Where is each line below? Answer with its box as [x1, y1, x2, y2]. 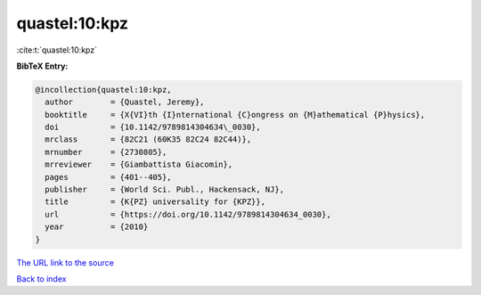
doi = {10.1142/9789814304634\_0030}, [45, 122, 262, 133]
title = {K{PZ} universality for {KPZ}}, [45, 197, 266, 207]
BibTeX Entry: [16, 61, 69, 71]
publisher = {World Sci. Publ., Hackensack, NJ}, [45, 184, 285, 195]
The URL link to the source [16, 257, 115, 267]
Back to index [16, 273, 67, 284]
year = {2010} [45, 222, 149, 232]
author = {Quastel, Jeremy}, [45, 97, 205, 107]
